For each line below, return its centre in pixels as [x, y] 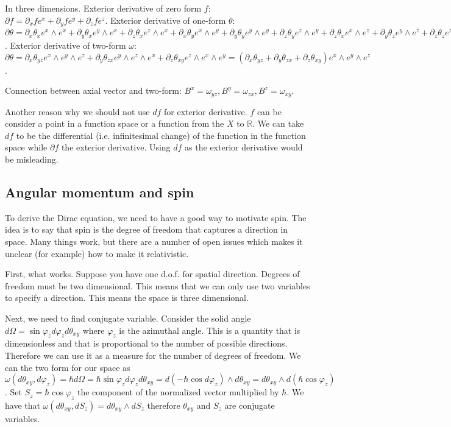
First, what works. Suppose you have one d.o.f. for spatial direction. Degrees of [152, 274]
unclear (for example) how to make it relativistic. [97, 253]
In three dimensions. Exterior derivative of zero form [103, 8]
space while [26, 147]
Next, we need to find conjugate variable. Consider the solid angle [128, 318]
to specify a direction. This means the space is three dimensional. [127, 298]
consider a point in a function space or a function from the [115, 123]
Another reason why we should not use [77, 111]
